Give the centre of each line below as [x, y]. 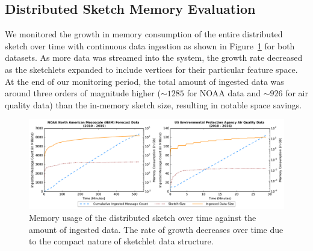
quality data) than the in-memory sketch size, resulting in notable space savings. [153, 104]
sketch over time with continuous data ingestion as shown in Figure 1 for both [150, 45]
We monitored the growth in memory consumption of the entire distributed [144, 34]
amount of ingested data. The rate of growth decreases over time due [156, 229]
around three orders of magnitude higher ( [83, 93]
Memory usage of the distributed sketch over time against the [143, 218]
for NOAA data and [224, 93]
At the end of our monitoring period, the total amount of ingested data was [144, 81]
